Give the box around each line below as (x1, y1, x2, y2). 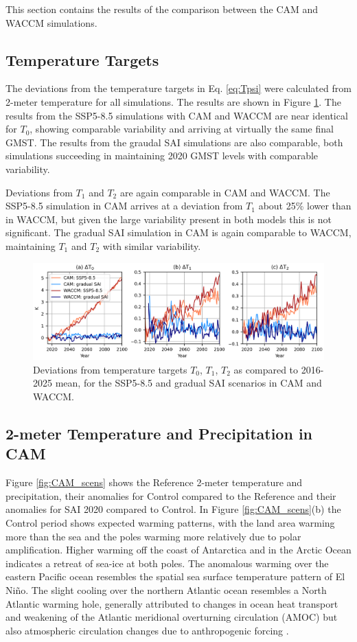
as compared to (233, 362, 299, 376)
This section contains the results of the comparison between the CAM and (5, 2, 319, 16)
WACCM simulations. (5, 15, 97, 30)
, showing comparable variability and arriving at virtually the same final (30, 122, 334, 136)
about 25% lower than (258, 198, 352, 213)
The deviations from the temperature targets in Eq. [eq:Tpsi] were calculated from (5, 81, 352, 95)
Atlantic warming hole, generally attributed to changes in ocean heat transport (5, 596, 338, 610)
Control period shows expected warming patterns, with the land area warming (5, 516, 335, 529)
